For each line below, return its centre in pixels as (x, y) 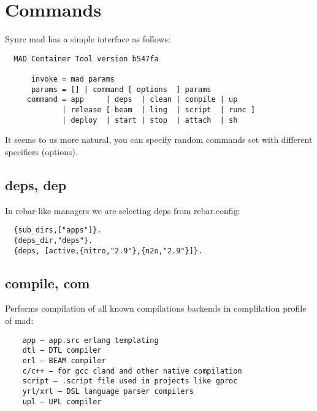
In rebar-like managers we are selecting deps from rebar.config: (123, 210)
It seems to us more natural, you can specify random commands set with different (159, 140)
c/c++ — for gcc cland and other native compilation (132, 371)
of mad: (19, 321)
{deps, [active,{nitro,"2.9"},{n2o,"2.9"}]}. (108, 251)
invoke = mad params (73, 79)
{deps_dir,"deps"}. (53, 240)
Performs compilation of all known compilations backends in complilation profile (156, 308)
